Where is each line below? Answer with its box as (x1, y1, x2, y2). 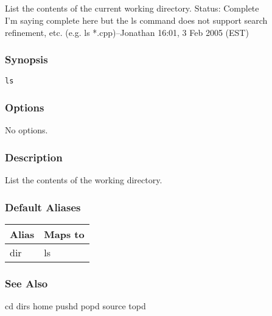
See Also (5, 275, 48, 290)
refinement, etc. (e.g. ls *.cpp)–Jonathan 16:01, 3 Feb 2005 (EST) (5, 26, 249, 38)
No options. (5, 124, 48, 136)
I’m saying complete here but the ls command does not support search (5, 13, 268, 26)
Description (5, 149, 63, 164)
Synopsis (5, 52, 48, 67)
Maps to (44, 226, 85, 241)
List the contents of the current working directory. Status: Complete (5, 2, 259, 15)
